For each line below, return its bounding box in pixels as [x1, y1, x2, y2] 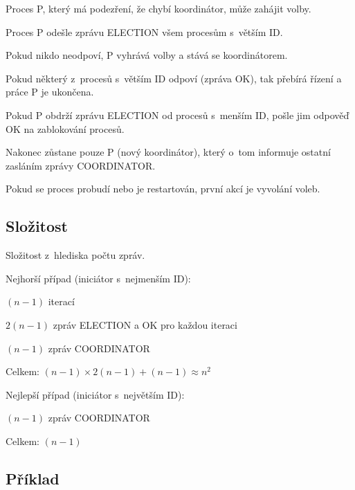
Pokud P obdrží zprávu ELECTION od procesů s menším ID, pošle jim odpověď [6, 107, 349, 122]
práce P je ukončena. [6, 84, 94, 99]
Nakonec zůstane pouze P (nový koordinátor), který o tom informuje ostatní [6, 145, 331, 159]
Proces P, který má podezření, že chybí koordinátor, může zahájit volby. [6, 1, 311, 15]
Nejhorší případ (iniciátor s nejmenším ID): [6, 271, 191, 285]
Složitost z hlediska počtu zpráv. [6, 248, 145, 262]
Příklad [6, 467, 60, 489]
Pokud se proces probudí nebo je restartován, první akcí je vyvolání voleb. [6, 181, 320, 196]
